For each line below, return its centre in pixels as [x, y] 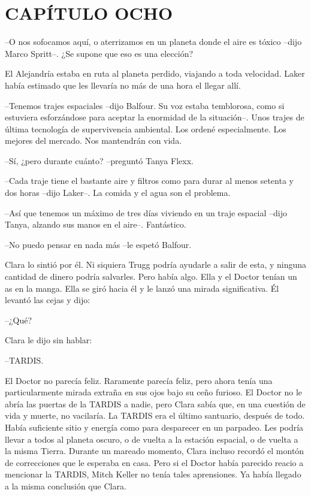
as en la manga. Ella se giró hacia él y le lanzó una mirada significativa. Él [142, 288]
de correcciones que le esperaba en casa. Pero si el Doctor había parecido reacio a [154, 462]
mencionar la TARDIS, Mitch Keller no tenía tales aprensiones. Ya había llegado [153, 474]
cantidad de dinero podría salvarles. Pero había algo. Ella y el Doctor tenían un [151, 276]
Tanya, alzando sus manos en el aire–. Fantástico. [96, 224]
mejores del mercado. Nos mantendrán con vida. [93, 140]
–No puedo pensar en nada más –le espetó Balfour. [98, 244]
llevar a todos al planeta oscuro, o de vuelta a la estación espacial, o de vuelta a [152, 439]
